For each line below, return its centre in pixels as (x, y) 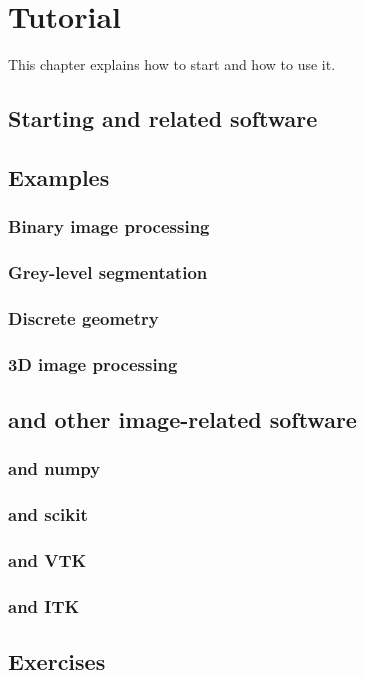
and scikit (48, 514)
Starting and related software (163, 118)
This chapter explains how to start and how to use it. (172, 64)
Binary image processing (109, 226)
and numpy (54, 468)
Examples (59, 176)
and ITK (44, 605)
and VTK (47, 560)
